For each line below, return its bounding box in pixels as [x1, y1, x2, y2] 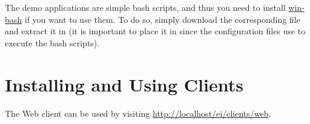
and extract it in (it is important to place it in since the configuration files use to [5, 25, 306, 37]
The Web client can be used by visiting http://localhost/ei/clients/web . [5, 107, 271, 119]
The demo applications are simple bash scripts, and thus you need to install [5, 1, 286, 13]
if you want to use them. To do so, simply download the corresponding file [24, 13, 300, 25]
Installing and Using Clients [5, 72, 243, 96]
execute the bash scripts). [5, 36, 100, 49]
